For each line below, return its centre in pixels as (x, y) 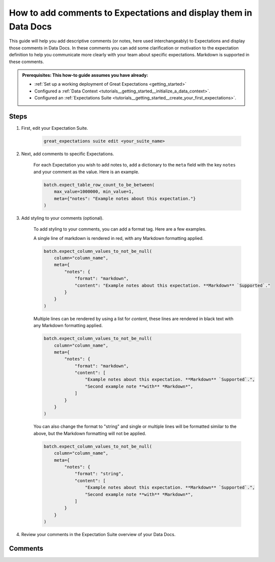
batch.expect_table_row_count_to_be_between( (99, 185)
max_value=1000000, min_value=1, (94, 192)
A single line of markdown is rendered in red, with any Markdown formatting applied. (118, 238)
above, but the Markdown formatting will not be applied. (90, 433)
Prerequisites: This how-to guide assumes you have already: (85, 75)
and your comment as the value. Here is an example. (86, 172)
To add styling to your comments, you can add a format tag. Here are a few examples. (120, 229)
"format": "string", (99, 474)
